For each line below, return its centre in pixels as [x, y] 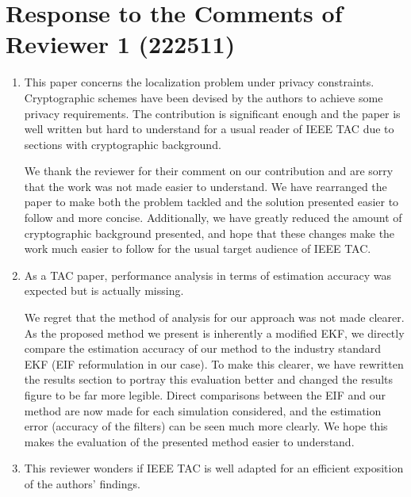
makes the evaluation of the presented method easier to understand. [189, 441]
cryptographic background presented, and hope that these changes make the [209, 233]
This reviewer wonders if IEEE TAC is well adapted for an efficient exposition [214, 468]
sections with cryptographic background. [123, 144]
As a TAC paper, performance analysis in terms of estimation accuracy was [208, 275]
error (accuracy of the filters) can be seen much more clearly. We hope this [206, 426]
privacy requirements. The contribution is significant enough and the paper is [212, 113]
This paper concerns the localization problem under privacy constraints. [199, 82]
